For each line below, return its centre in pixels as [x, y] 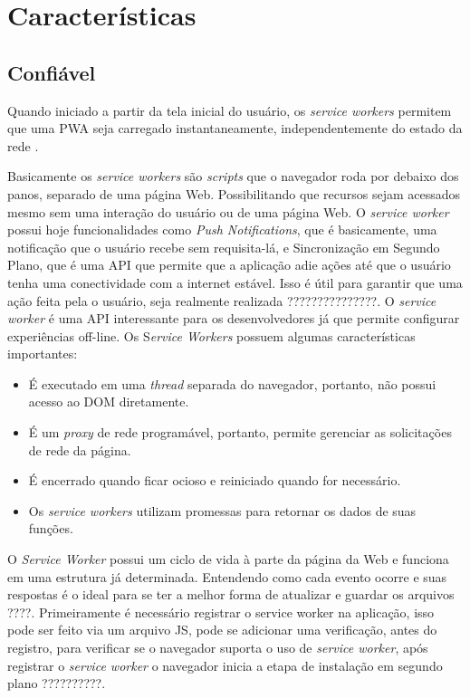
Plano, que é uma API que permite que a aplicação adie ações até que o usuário [229, 265]
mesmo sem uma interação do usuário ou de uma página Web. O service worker [228, 211]
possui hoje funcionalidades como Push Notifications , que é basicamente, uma [222, 229]
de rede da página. [80, 449]
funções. [51, 528]
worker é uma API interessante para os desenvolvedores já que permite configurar [234, 318]
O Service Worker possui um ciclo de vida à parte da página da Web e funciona [228, 559]
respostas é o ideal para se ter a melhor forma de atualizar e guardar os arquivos [231, 594]
